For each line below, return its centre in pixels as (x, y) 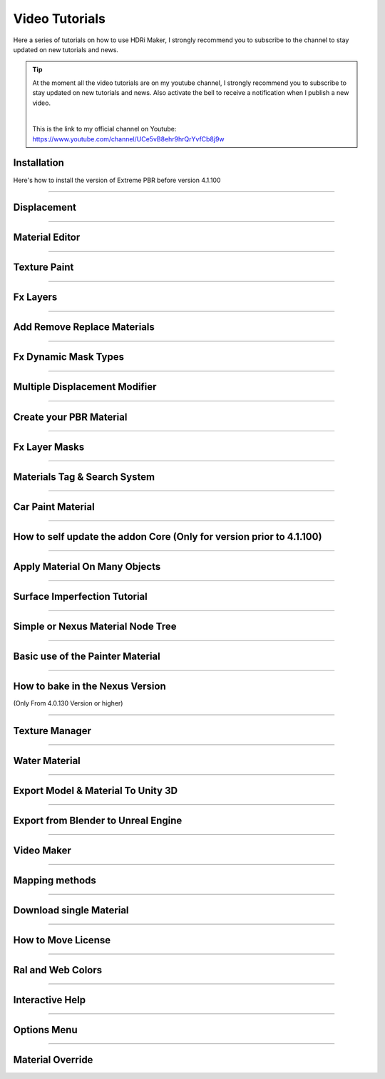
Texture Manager (52, 731)
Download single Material (71, 910)
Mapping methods (55, 880)
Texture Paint (43, 267)
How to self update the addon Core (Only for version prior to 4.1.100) (168, 537)
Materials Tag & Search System (84, 477)
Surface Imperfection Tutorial (80, 596)
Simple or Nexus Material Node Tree (95, 626)
